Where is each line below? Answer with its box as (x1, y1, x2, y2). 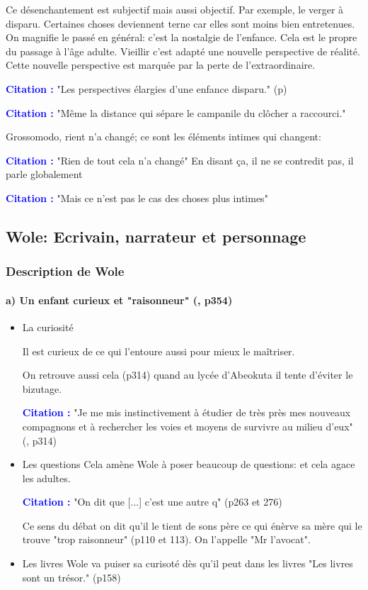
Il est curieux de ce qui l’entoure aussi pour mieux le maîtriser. (22, 343, 295, 358)
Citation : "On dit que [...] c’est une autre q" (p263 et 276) (22, 494, 282, 509)
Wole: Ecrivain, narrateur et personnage (6, 225, 306, 247)
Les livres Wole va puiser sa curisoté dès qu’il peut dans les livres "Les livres (22, 556, 353, 571)
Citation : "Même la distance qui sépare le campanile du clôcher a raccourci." (6, 105, 346, 120)
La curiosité (22, 319, 74, 334)
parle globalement (6, 167, 83, 182)
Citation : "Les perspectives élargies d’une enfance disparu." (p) (6, 81, 287, 96)
